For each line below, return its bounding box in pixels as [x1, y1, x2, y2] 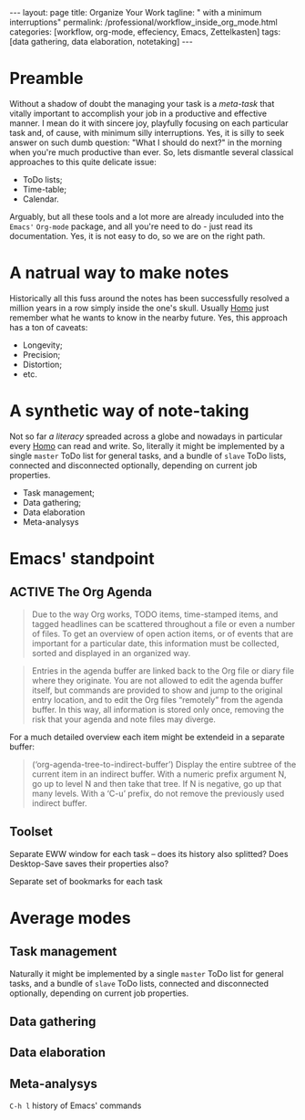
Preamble [9, 68, 84, 89]
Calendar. [22, 194, 59, 204]
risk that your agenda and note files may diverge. [31, 714, 217, 725]
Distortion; [22, 359, 62, 370]
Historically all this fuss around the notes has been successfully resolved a [9, 292, 290, 303]
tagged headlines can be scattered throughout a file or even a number [31, 618, 296, 629]
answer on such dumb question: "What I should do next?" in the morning [9, 137, 282, 148]
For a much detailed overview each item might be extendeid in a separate [9, 731, 285, 742]
